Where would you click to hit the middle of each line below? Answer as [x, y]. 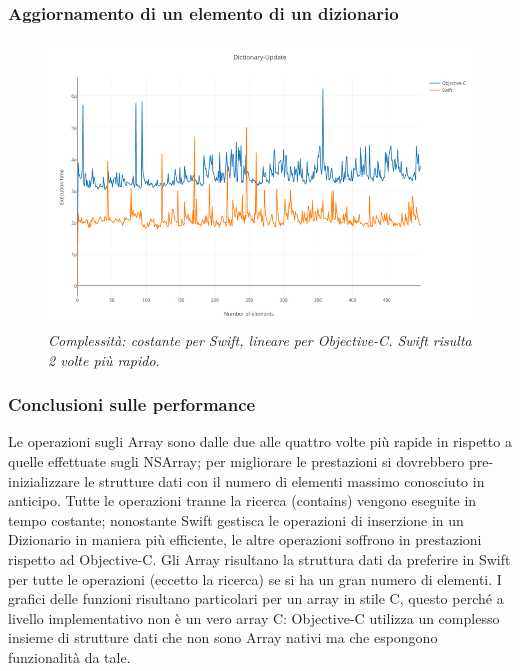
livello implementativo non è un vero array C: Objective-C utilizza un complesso [254, 617]
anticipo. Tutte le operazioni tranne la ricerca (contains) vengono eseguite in [242, 500]
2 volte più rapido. [104, 359]
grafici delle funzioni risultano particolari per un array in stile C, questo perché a [256, 598]
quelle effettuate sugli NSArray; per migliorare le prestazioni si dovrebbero [236, 460]
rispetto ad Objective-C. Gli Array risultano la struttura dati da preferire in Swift [259, 558]
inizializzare [44, 480]
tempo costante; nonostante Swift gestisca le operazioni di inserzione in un [236, 519]
